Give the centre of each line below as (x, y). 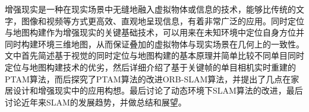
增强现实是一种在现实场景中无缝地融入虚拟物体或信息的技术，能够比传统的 (150, 9)
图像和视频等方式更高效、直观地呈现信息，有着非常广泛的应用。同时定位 (163, 20)
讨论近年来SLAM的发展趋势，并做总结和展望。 (96, 102)
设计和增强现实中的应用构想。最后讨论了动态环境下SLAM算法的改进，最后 (158, 90)
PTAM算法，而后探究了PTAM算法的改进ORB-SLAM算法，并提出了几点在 (148, 79)
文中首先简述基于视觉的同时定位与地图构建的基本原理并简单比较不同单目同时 (154, 55)
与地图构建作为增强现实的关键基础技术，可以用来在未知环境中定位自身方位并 (154, 32)
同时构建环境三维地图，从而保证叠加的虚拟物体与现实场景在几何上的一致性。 (154, 44)
